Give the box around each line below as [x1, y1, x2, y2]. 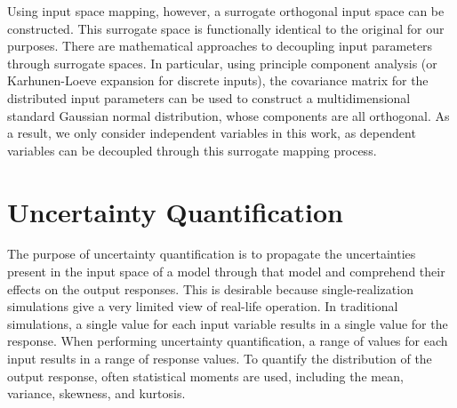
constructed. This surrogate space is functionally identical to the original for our [7, 19, 445, 37]
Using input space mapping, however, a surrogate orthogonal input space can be [7, 2, 445, 20]
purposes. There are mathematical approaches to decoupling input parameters [7, 36, 433, 55]
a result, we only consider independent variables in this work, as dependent [7, 124, 416, 142]
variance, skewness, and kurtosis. [7, 384, 186, 403]
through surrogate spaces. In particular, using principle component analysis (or [7, 53, 437, 72]
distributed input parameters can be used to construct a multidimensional [7, 88, 411, 107]
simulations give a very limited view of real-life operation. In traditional [7, 297, 398, 316]
